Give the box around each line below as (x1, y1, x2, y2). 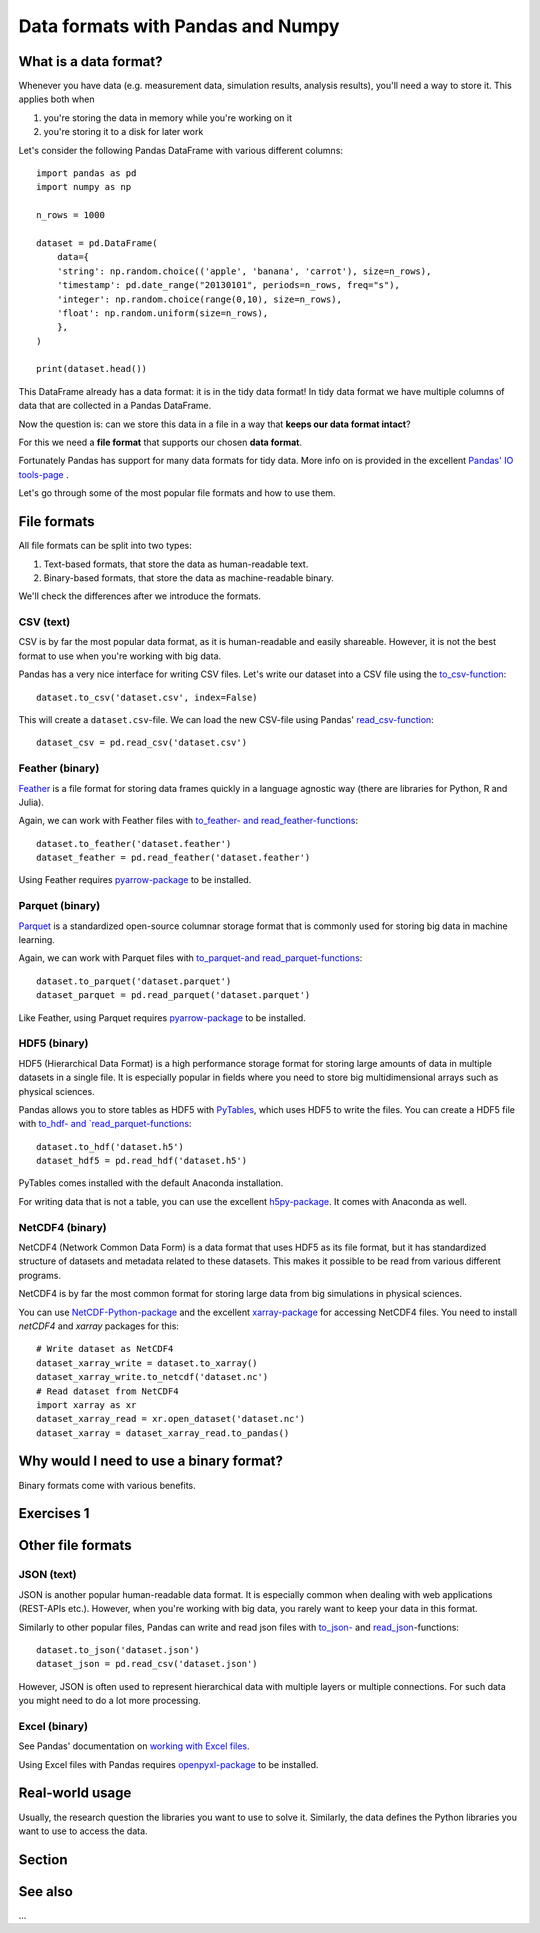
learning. (18, 934, 55, 946)
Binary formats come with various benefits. (18, 1479, 196, 1491)
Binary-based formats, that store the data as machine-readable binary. (43, 571, 335, 584)
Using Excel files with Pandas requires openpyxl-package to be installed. (18, 1758, 319, 1770)
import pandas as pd (36, 168, 137, 179)
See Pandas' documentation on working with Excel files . (18, 1740, 250, 1752)
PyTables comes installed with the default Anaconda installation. (18, 1177, 284, 1189)
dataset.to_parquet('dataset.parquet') (36, 975, 232, 987)
